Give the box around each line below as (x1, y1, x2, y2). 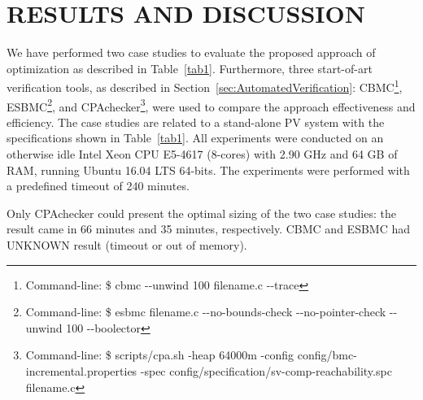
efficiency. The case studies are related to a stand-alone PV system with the (7, 113, 385, 130)
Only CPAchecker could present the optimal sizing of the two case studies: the (7, 204, 396, 221)
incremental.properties (25, 362, 137, 379)
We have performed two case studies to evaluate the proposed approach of (7, 44, 376, 61)
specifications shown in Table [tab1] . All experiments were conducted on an (7, 129, 384, 146)
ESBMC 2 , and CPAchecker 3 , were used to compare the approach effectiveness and (7, 95, 416, 115)
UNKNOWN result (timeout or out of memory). (7, 236, 247, 253)
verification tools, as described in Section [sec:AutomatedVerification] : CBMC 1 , (7, 76, 403, 95)
